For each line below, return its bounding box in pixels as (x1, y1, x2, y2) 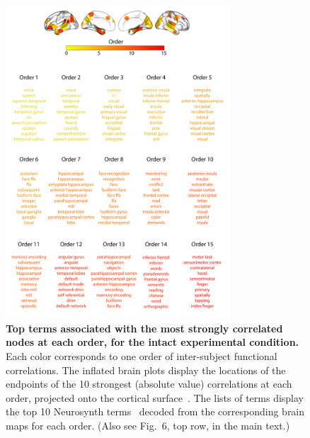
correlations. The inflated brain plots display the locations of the (6, 362, 286, 377)
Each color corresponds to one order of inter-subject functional (6, 349, 277, 364)
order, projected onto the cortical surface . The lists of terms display (6, 390, 304, 405)
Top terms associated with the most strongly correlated (6, 320, 283, 335)
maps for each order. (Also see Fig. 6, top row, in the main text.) (6, 417, 290, 432)
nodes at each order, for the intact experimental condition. (6, 335, 299, 349)
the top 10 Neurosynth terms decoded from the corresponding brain (6, 404, 305, 419)
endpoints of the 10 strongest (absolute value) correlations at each (6, 376, 292, 391)
